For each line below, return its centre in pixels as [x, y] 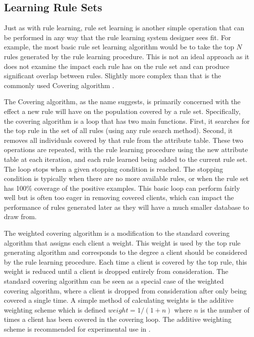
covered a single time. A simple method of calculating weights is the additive [119, 300]
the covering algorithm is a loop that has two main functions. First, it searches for [127, 121]
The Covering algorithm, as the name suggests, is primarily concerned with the [122, 101]
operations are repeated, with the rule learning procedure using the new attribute [126, 149]
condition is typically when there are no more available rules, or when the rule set [126, 178]
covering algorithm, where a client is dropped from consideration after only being [126, 290]
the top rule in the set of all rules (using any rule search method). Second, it [118, 130]
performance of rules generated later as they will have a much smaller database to [127, 207]
